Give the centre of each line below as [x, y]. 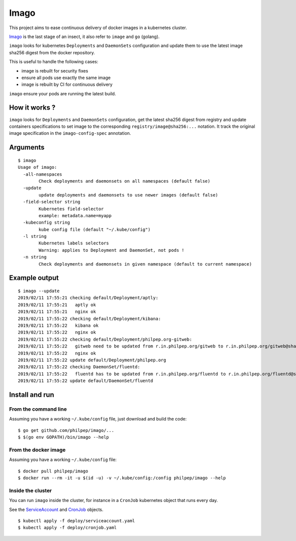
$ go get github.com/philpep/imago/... [66, 430]
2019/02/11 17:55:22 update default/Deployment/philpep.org [92, 360]
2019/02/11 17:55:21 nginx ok [57, 312]
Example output [34, 278]
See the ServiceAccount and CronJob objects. [56, 509]
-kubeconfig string [46, 223]
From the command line [38, 409]
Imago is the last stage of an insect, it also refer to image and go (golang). [84, 37]
